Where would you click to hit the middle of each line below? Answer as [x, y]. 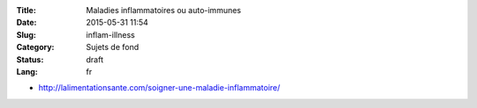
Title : [26, 10]
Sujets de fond [113, 47]
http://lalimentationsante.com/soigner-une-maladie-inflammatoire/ [159, 88]
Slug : [26, 34]
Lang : [27, 71]
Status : [30, 59]
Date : [26, 23]
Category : [35, 47]
